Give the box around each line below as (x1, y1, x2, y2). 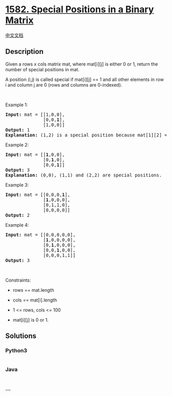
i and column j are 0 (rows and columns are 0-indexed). (5, 82, 122, 88)
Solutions (5, 332, 37, 341)
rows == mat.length (12, 287, 55, 293)
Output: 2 (5, 212, 30, 218)
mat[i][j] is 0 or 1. (12, 316, 49, 323)
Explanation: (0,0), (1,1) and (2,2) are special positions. (5, 172, 162, 178)
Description (5, 47, 44, 56)
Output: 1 (5, 127, 30, 133)
